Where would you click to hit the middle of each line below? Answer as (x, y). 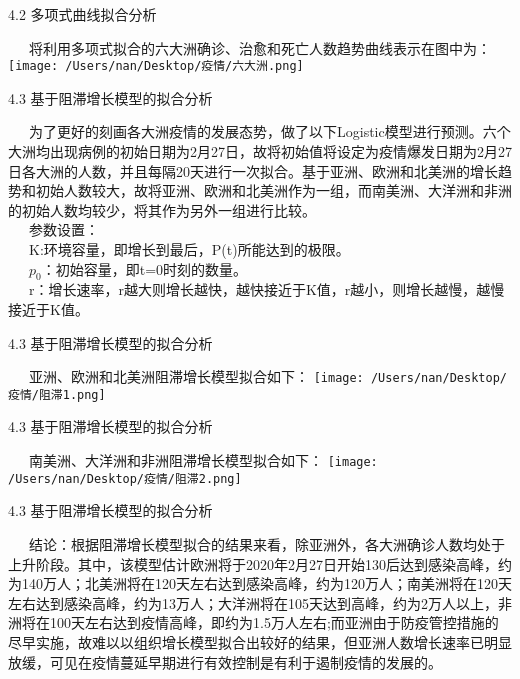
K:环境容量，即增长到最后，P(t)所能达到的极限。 (189, 249)
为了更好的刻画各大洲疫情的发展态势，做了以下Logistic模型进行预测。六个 (270, 131)
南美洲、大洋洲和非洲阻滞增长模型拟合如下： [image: (203, 460)
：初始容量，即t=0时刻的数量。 (144, 268)
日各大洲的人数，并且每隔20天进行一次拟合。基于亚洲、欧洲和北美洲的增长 (253, 170)
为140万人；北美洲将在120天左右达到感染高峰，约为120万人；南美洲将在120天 (260, 583)
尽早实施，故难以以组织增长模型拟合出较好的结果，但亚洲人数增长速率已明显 (260, 641)
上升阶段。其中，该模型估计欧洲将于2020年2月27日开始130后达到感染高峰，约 (260, 563)
